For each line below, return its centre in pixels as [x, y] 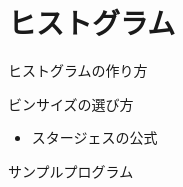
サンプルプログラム [71, 170]
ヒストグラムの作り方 [78, 70]
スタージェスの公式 [94, 137]
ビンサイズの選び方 [71, 103]
